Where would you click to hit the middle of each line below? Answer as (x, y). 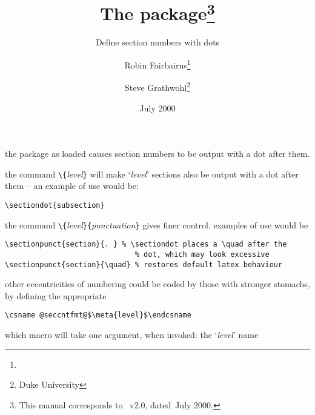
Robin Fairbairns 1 (157, 64)
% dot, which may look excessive (202, 254)
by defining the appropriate (56, 295)
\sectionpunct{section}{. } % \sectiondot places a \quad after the (146, 244)
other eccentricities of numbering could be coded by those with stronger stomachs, (157, 284)
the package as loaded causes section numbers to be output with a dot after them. (157, 154)
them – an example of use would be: (72, 186)
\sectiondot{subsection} (55, 205)
